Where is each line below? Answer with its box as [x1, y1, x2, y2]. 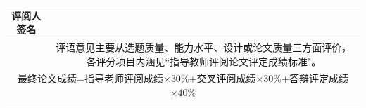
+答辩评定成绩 [282, 71, 348, 86]
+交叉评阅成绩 [189, 71, 256, 86]
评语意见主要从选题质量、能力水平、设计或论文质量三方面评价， [56, 39, 352, 54]
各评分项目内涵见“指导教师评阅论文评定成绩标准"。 [86, 53, 322, 68]
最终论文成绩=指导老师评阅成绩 [18, 71, 163, 86]
